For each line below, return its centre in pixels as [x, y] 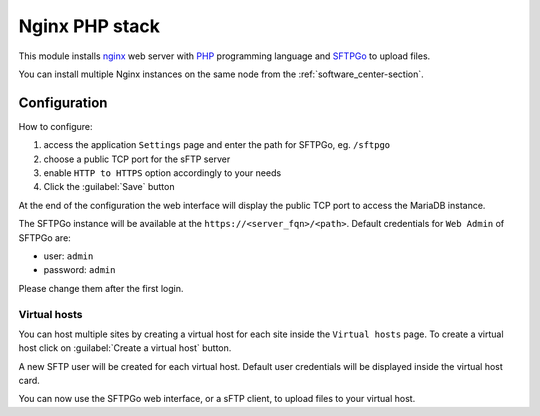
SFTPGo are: [45, 237]
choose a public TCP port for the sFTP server [137, 159]
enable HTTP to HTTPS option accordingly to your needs [162, 173]
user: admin [68, 256]
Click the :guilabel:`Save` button [109, 187]
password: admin [79, 270]
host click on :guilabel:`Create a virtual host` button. [125, 348]
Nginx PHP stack [89, 26]
